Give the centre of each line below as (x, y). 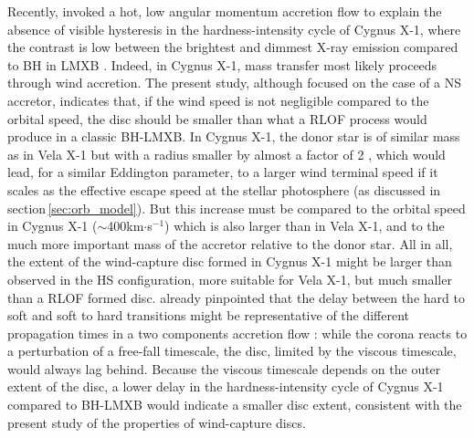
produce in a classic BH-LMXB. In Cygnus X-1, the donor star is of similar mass (234, 136)
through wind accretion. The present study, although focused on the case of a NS (235, 83)
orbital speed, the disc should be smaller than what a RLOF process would (217, 118)
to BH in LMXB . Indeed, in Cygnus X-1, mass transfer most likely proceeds (222, 64)
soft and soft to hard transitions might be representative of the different (209, 315)
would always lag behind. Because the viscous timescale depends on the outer (224, 368)
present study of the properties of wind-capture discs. (157, 422)
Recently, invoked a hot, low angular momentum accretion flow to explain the (225, 11)
